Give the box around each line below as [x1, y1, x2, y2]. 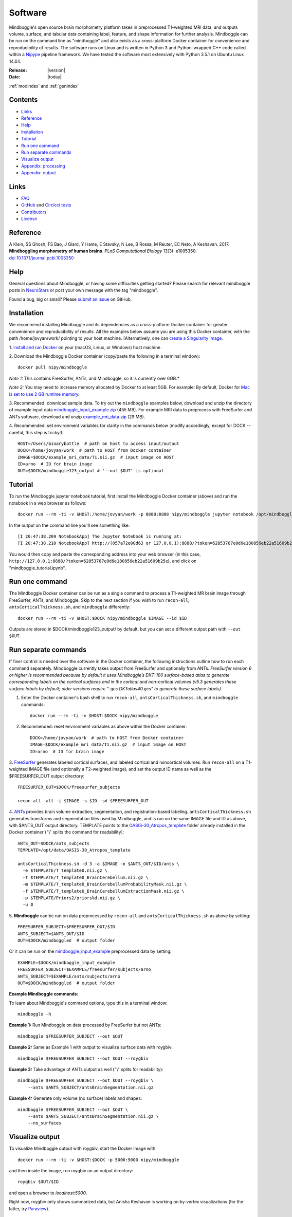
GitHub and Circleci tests [21, 202, 72, 208]
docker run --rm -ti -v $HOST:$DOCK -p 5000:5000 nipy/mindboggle [18, 1157, 180, 1162]
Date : [9, 74, 20, 80]
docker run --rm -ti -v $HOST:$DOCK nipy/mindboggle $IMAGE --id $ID [18, 615, 187, 621]
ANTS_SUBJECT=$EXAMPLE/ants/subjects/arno [18, 974, 121, 979]
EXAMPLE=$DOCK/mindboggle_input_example [18, 959, 115, 965]
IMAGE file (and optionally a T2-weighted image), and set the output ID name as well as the [28, 766, 212, 772]
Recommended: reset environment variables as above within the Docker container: [21, 723, 187, 730]
